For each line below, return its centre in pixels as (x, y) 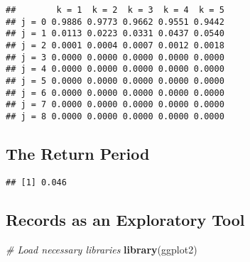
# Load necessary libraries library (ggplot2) (102, 249)
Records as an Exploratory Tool (125, 219)
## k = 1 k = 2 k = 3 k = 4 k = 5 (115, 10)
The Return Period (78, 153)
